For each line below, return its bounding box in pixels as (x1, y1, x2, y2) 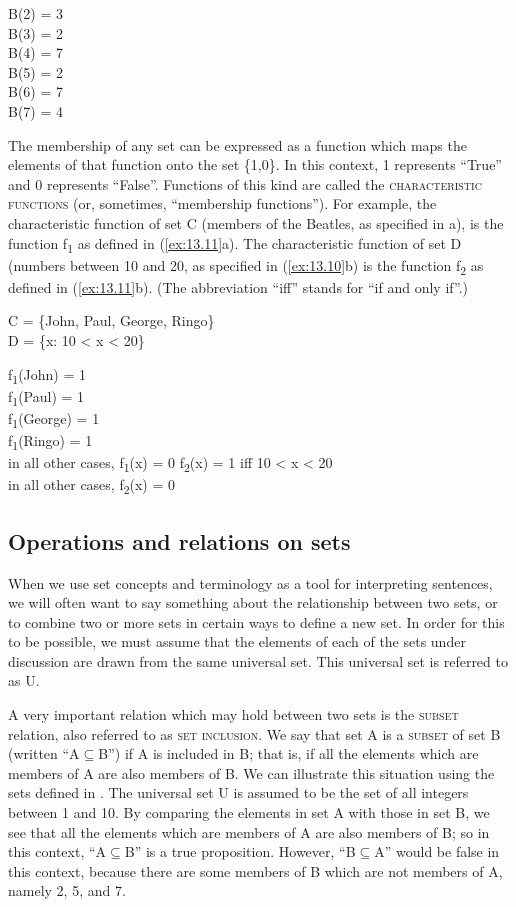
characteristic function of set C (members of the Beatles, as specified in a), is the (8, 212, 504, 233)
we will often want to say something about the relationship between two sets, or (8, 592, 498, 613)
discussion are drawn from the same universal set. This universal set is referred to (8, 650, 508, 671)
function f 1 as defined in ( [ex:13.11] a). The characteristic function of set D (8, 232, 462, 256)
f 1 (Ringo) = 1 (8, 429, 93, 453)
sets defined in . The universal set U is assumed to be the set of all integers (8, 782, 469, 803)
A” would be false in (374, 841, 500, 862)
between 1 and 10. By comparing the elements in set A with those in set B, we (8, 802, 490, 823)
